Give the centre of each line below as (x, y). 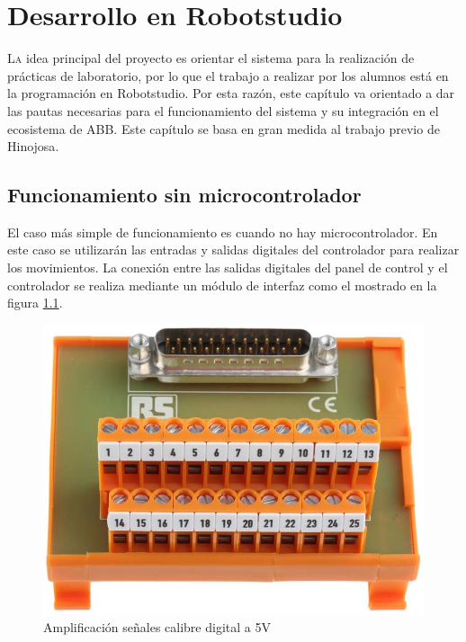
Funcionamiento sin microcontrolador (184, 195)
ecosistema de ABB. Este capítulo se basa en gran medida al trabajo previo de (224, 128)
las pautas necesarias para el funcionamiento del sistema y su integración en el (223, 110)
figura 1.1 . (35, 303)
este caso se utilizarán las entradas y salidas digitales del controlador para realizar (233, 250)
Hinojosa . (33, 146)
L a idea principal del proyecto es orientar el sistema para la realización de (211, 58)
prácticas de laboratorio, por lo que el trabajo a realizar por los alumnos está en (228, 75)
